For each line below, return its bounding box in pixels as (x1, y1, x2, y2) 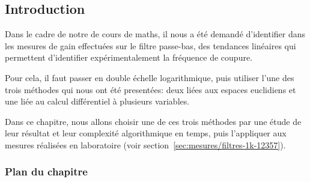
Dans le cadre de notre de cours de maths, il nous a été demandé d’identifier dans (5, 28, 306, 40)
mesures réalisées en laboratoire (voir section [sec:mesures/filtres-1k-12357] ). (5, 138, 286, 151)
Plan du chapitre (5, 164, 88, 179)
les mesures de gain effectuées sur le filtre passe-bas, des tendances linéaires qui (5, 39, 296, 52)
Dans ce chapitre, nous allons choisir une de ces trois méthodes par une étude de (5, 115, 302, 127)
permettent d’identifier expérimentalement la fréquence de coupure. (5, 51, 253, 64)
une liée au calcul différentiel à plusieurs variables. (5, 95, 190, 108)
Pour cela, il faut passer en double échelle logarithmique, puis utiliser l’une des (5, 71, 294, 83)
